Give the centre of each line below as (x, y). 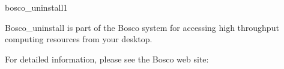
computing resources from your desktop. (79, 39)
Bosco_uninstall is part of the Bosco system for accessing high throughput (142, 27)
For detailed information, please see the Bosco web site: (107, 59)
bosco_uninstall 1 (36, 7)
